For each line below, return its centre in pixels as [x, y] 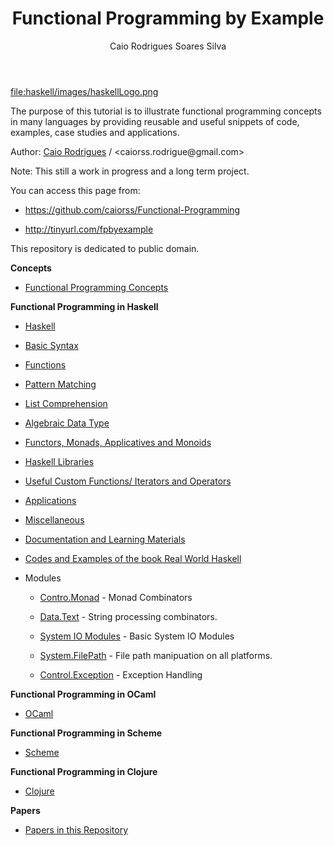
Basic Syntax [51, 345]
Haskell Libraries [59, 461]
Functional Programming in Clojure [84, 771]
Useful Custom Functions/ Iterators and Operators [128, 481]
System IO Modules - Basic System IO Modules [137, 636]
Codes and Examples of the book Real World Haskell [133, 558]
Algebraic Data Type [67, 423]
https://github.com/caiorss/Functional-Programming [132, 209]
